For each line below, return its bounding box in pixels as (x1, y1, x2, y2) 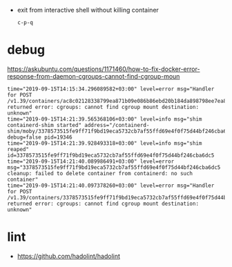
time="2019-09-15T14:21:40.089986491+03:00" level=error (7, 158, 175, 165)
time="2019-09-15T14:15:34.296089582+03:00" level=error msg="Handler (7, 86, 215, 92)
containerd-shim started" (7, 121, 81, 128)
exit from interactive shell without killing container (17, 6, 159, 14)
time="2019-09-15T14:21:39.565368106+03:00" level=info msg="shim (7, 115, 202, 123)
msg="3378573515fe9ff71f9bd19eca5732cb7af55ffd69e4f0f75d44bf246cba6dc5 (7, 164, 221, 171)
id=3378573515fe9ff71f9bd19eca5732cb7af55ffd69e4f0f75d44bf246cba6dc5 (7, 152, 215, 159)
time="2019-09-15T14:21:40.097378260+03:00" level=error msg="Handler (7, 182, 215, 189)
